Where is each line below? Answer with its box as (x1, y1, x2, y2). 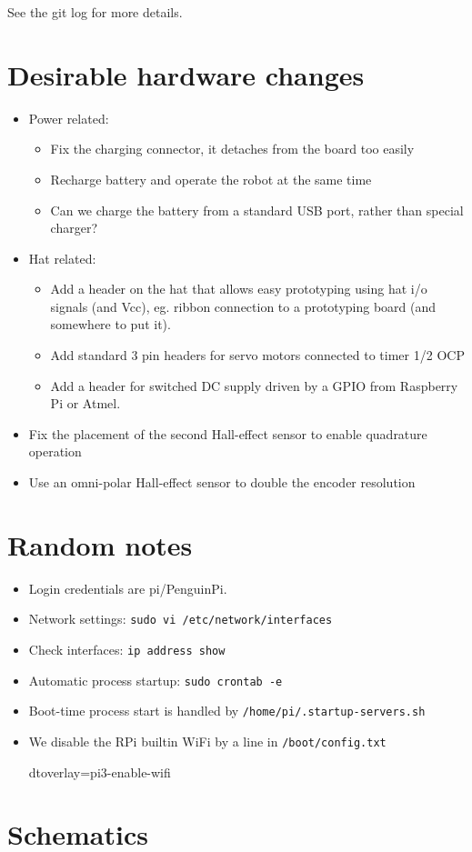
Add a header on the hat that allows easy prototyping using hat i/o (50, 279, 427, 298)
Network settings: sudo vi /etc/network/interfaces (28, 609, 333, 628)
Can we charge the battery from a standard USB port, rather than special (50, 200, 464, 219)
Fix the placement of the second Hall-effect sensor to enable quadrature (28, 424, 427, 443)
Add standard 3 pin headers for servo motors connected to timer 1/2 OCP (50, 346, 465, 365)
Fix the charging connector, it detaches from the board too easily (50, 139, 415, 158)
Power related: (28, 108, 109, 127)
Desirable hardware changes (7, 55, 365, 93)
